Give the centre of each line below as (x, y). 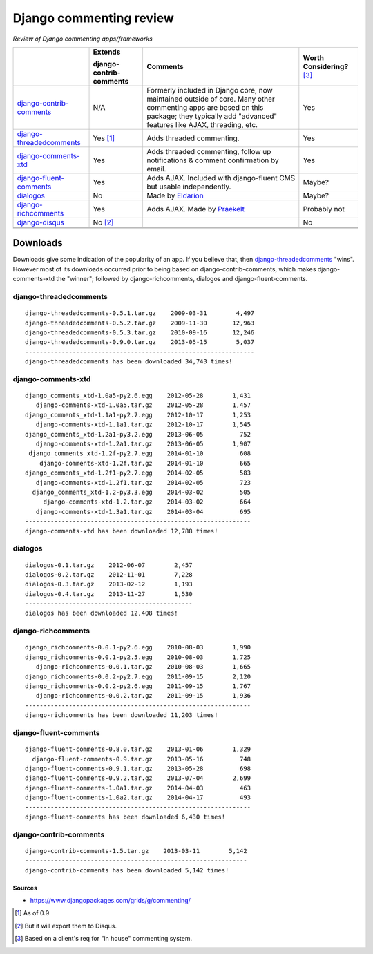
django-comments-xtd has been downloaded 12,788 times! (122, 531)
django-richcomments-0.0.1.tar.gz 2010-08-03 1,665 (143, 667)
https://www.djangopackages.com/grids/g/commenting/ (111, 900)
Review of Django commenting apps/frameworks (83, 39)
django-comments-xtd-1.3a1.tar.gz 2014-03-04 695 (143, 512)
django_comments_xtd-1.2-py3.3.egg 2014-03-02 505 (142, 492)
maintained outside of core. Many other (211, 99)
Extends (107, 52)
